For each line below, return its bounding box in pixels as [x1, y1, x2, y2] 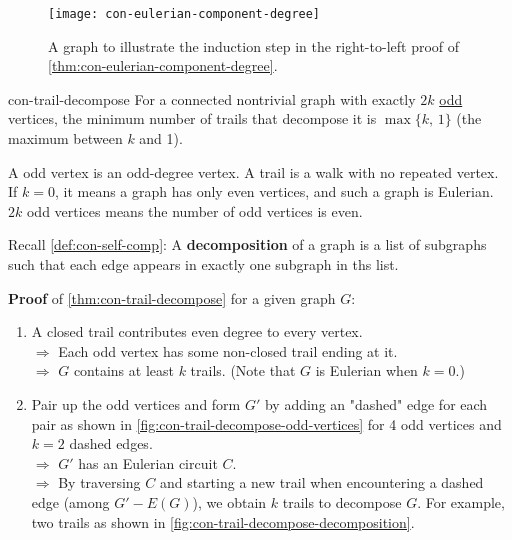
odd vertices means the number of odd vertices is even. [26, 200, 363, 221]
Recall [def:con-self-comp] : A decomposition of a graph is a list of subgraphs [8, 234, 487, 255]
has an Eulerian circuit [78, 452, 218, 473]
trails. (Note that [190, 360, 296, 381]
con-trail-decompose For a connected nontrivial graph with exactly [8, 88, 416, 109]
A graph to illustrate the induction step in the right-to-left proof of [48, 35, 460, 56]
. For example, [417, 491, 505, 512]
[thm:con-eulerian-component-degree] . [48, 55, 278, 76]
